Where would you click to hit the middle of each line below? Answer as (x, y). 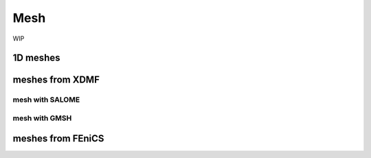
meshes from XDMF (56, 80)
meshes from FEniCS (58, 138)
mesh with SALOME (46, 100)
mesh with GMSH (42, 118)
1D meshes (36, 58)
